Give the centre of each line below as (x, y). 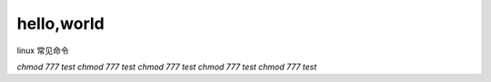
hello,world (60, 23)
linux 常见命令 (43, 50)
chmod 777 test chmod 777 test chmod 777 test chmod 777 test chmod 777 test (167, 67)
